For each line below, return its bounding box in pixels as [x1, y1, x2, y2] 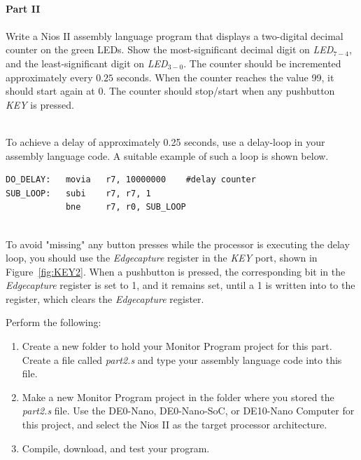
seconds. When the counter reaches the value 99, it [116, 69, 334, 84]
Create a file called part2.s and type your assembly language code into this [22, 352, 342, 367]
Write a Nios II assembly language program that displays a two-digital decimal [6, 28, 344, 43]
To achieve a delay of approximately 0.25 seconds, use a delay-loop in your [6, 134, 325, 149]
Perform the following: [6, 315, 101, 330]
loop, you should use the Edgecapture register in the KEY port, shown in [6, 250, 318, 265]
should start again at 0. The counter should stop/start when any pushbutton [6, 83, 335, 98]
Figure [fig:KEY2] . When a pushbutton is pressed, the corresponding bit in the [6, 264, 346, 278]
